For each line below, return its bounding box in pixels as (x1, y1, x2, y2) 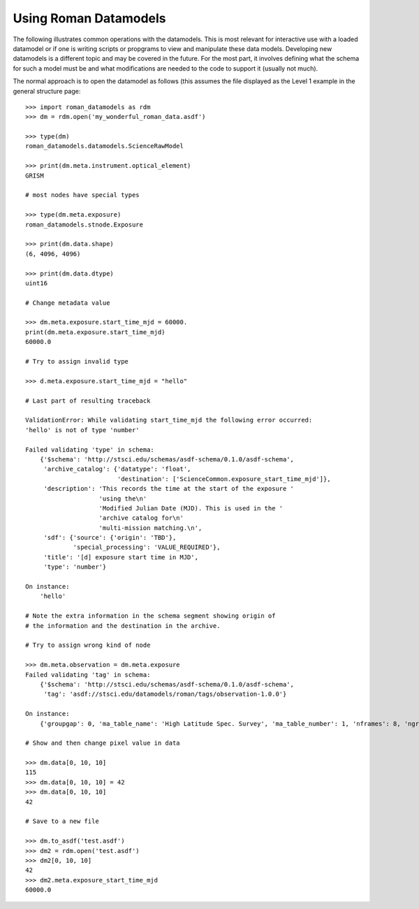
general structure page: (13, 87, 81, 95)
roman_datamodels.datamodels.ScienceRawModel (25, 142, 184, 150)
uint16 (25, 279, 48, 287)
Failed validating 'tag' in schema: (25, 671, 151, 678)
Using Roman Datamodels (13, 10, 167, 26)
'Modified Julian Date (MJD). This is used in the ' (98, 504, 284, 512)
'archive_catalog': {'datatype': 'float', (43, 465, 191, 473)
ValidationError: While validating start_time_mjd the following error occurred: (25, 416, 313, 424)
